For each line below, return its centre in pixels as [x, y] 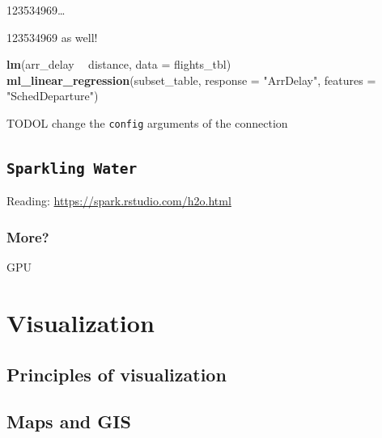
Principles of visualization [117, 374]
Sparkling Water [72, 169]
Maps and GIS [69, 421]
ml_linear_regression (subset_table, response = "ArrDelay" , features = [191, 80]
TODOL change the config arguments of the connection [147, 122]
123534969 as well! [52, 37]
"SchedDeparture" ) [53, 96]
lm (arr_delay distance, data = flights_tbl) [119, 64]
